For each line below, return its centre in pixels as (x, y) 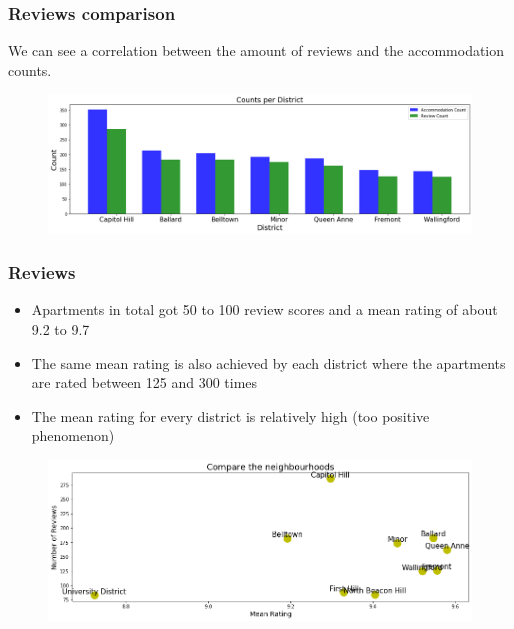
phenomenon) (73, 435)
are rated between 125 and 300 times (144, 382)
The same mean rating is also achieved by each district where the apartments (268, 362)
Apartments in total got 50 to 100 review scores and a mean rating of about (264, 309)
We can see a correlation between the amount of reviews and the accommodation (256, 50)
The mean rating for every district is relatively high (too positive (230, 415)
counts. (30, 69)
